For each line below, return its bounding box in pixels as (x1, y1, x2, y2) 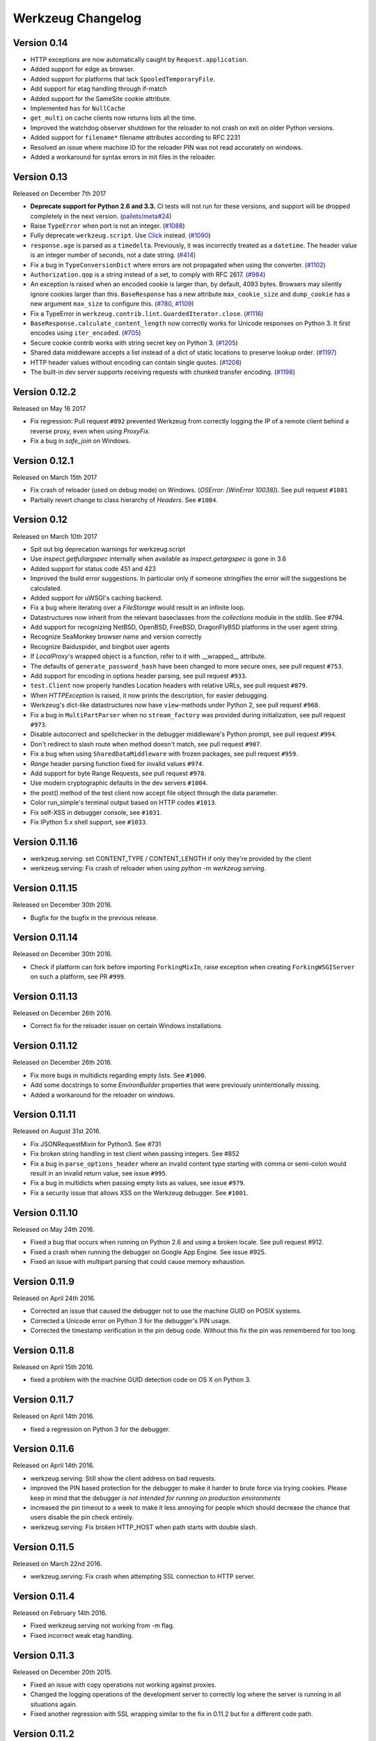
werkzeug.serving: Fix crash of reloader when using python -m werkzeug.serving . (30, 864, 267, 873)
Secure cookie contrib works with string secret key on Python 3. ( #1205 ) (30, 338, 238, 347)
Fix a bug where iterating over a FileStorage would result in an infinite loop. (30, 603, 246, 612)
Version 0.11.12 (13, 1040, 78, 1052)
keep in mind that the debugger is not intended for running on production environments (30, 1494, 281, 1502)
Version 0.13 (13, 171, 68, 182)
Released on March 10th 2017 (13, 532, 97, 540)
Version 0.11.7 (13, 1393, 75, 1406)
